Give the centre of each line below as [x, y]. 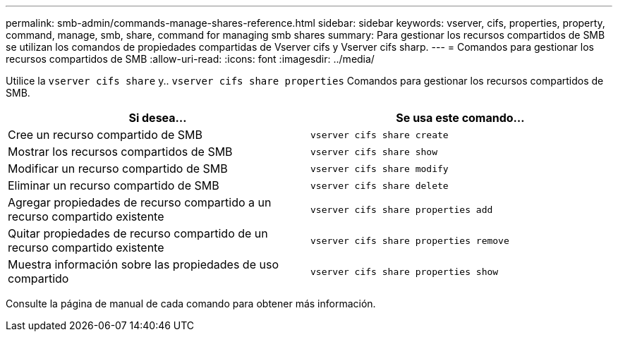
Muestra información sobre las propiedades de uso [143, 264]
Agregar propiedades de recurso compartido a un [140, 202]
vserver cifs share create [380, 135]
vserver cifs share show [374, 152]
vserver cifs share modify [380, 168]
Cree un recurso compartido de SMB [105, 135]
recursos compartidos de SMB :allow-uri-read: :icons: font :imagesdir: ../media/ [190, 59]
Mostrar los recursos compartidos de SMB [120, 152]
